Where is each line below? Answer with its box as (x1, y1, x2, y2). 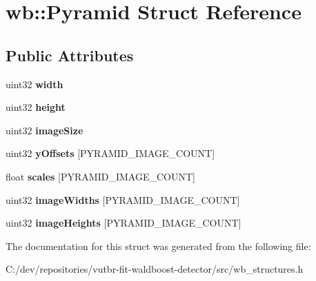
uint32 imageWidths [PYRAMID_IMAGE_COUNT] (6, 192, 240, 207)
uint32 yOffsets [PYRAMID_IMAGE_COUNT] (6, 146, 215, 160)
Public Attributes (6, 44, 134, 65)
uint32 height (6, 100, 66, 114)
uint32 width (6, 76, 63, 91)
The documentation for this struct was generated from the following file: (6, 238, 311, 253)
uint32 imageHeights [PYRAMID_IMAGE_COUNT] (6, 216, 241, 230)
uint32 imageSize (6, 123, 83, 137)
